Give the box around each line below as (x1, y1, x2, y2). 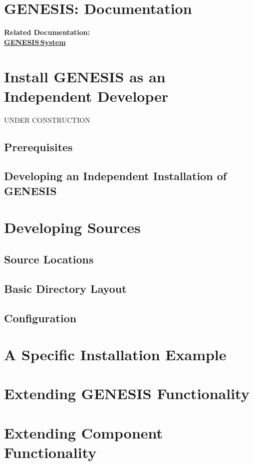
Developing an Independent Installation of (4, 168, 227, 184)
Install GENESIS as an (4, 66, 166, 86)
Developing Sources (4, 217, 141, 237)
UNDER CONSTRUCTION (4, 114, 90, 125)
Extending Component (4, 422, 163, 443)
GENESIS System (4, 36, 66, 47)
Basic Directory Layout (4, 280, 127, 296)
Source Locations (4, 251, 94, 266)
